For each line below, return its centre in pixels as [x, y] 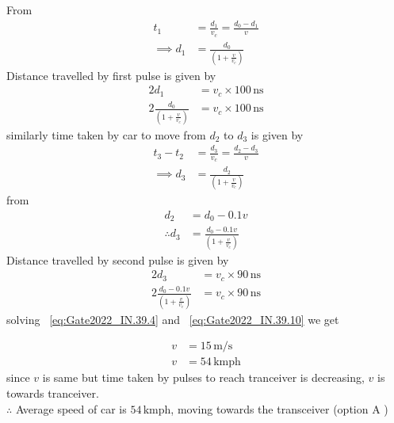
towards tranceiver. [53, 393]
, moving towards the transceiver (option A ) [279, 408]
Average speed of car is [71, 408]
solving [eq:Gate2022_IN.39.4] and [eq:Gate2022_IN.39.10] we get [173, 319]
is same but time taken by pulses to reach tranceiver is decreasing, [203, 377]
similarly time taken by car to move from [106, 134]
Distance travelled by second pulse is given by [118, 259]
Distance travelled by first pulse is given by [111, 75]
